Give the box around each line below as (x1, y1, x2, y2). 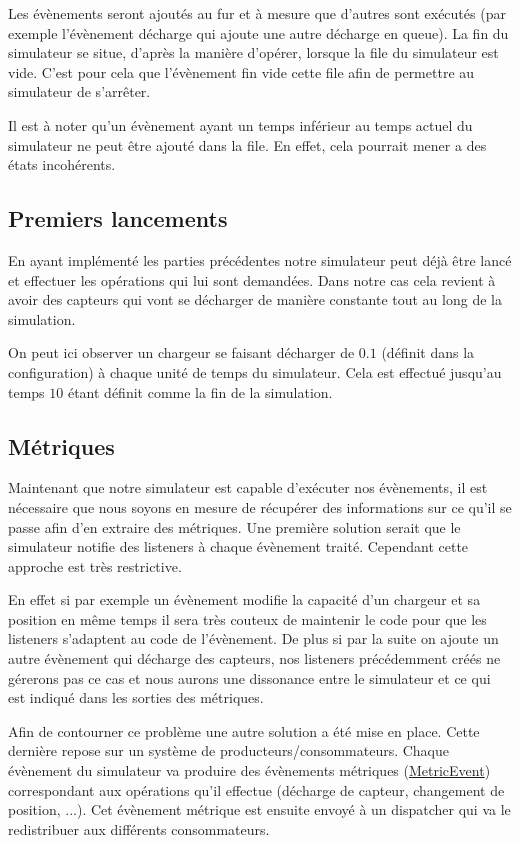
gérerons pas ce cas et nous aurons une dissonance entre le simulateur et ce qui (8, 667, 491, 688)
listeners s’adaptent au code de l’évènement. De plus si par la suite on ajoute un (8, 628, 499, 649)
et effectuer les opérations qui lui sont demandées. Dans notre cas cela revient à (8, 269, 496, 290)
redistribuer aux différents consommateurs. (8, 818, 270, 839)
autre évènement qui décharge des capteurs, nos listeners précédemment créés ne (8, 648, 501, 669)
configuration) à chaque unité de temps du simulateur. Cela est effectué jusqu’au (8, 361, 502, 382)
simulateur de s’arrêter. (8, 81, 151, 102)
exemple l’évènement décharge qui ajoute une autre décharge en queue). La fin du (8, 22, 509, 43)
